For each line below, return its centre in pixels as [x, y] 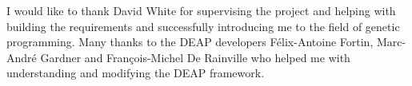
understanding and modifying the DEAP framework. [136, 73]
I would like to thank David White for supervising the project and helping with [201, 10]
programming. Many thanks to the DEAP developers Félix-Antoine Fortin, [190, 42]
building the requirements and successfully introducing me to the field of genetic [203, 26]
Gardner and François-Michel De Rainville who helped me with [195, 57]
